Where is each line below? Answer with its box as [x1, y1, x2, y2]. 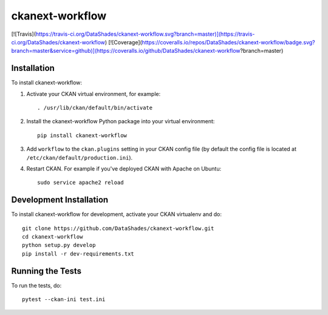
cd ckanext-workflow [22, 234, 83, 240]
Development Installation [11, 195, 109, 205]
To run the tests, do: [11, 282, 62, 289]
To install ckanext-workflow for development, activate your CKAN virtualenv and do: [11, 211, 222, 218]
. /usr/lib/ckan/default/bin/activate [37, 104, 153, 112]
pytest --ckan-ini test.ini [22, 296, 106, 303]
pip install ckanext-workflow [37, 132, 128, 139]
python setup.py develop [22, 242, 96, 249]
